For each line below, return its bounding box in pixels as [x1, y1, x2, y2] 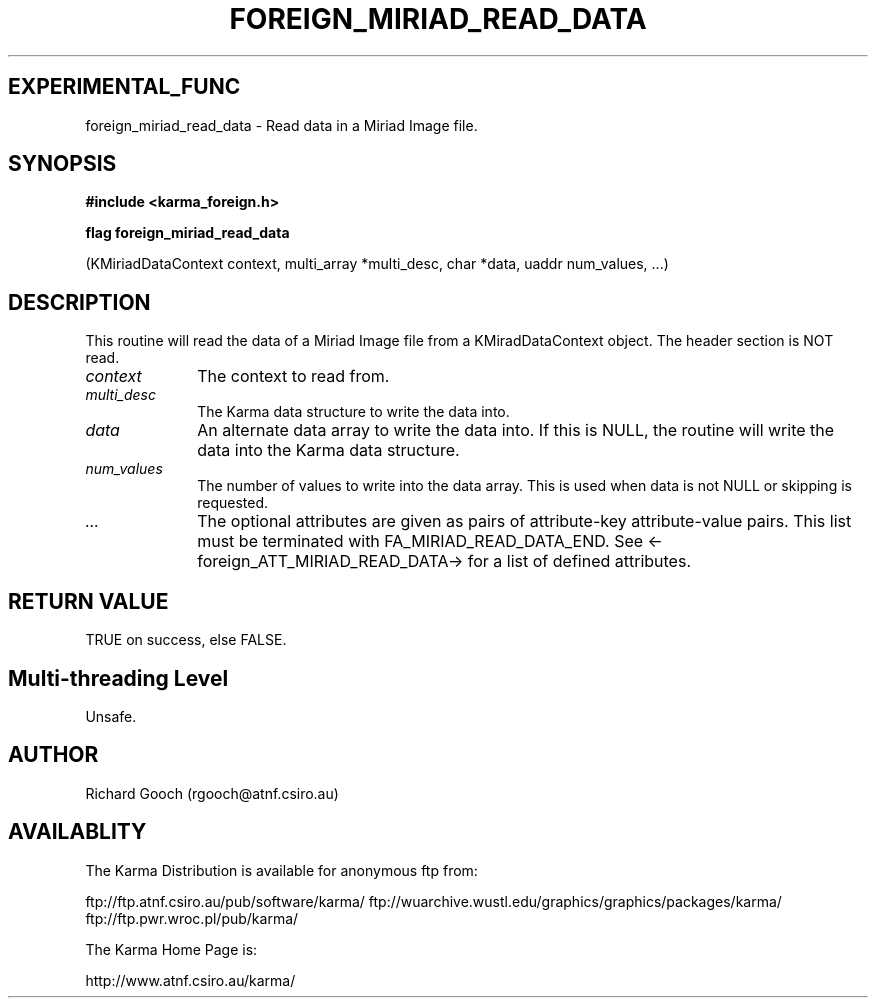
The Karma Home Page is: [85, 940, 258, 958]
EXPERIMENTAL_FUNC [8, 74, 241, 100]
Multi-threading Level [8, 665, 229, 691]
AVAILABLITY [8, 819, 147, 845]
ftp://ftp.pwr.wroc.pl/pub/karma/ [85, 909, 299, 927]
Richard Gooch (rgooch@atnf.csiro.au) [85, 784, 339, 802]
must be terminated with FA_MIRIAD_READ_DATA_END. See [197, 531, 644, 552]
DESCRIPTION [8, 289, 151, 315]
